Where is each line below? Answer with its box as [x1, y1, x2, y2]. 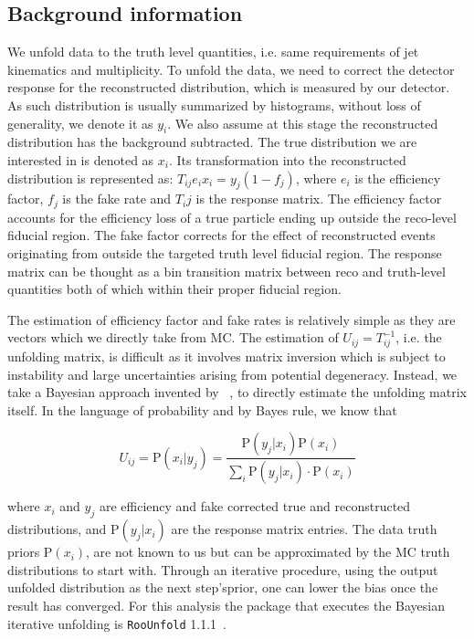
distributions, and [7, 519, 107, 539]
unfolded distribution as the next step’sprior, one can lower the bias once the [7, 578, 438, 597]
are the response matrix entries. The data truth [171, 519, 437, 539]
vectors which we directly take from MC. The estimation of [7, 328, 339, 347]
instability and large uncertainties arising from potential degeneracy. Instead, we [7, 364, 458, 383]
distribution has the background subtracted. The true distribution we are [7, 132, 417, 152]
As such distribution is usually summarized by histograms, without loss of [7, 95, 421, 114]
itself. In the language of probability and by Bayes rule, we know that [7, 400, 397, 419]
